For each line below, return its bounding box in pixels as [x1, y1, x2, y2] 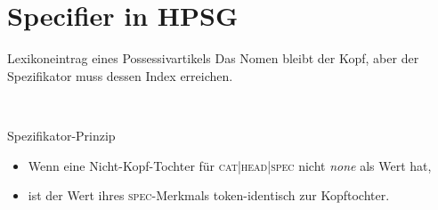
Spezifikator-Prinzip [7, 125, 116, 144]
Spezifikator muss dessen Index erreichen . [7, 66, 233, 85]
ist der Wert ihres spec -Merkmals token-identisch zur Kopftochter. [28, 186, 390, 205]
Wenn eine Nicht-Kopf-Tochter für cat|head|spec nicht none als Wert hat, [28, 156, 432, 174]
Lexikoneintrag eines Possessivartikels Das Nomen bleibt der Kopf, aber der [7, 49, 419, 68]
